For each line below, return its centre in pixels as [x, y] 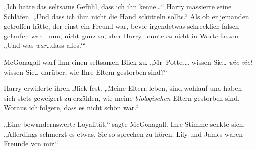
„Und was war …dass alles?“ [45, 45]
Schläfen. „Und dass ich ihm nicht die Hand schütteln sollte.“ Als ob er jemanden [127, 16]
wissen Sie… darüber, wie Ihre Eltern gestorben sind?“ [86, 71]
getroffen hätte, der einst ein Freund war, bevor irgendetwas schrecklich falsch [122, 26]
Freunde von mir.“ [31, 143]
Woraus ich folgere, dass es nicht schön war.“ [71, 107]
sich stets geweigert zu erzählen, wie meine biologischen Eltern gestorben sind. [122, 97]
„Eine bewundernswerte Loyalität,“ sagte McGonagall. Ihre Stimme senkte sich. [125, 124]
